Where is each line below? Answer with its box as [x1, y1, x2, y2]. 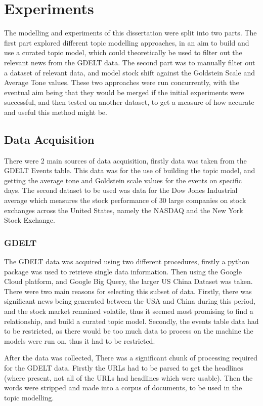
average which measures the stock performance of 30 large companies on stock [4, 195, 246, 206]
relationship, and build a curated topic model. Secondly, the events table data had [4, 315, 259, 326]
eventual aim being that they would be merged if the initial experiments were [4, 87, 244, 97]
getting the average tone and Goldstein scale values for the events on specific [4, 175, 242, 185]
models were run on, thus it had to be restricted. [4, 335, 155, 346]
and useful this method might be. [4, 106, 107, 117]
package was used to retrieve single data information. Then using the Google [4, 266, 242, 276]
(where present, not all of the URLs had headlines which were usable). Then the [4, 372, 253, 383]
